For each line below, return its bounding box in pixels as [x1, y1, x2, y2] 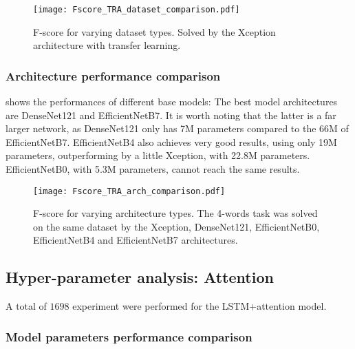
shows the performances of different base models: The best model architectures [6, 94, 338, 109]
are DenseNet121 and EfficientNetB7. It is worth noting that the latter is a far [6, 107, 336, 122]
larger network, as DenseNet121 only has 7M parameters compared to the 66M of [6, 121, 349, 136]
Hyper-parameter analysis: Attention [6, 266, 274, 288]
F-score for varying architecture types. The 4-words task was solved [33, 206, 318, 220]
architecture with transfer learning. [33, 38, 181, 52]
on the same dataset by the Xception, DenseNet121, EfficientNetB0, [33, 219, 320, 233]
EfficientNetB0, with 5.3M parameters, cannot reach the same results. [6, 162, 300, 176]
